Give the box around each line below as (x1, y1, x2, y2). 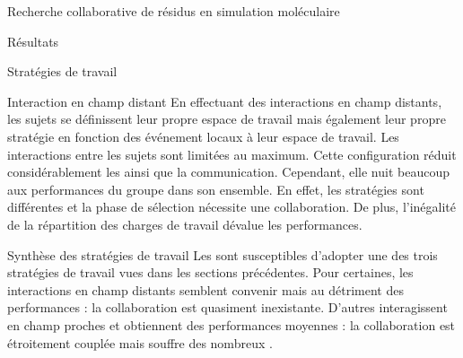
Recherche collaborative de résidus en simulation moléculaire (7, 2, 340, 20)
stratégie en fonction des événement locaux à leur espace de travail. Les (7, 127, 399, 145)
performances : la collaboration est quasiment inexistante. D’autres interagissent (7, 298, 448, 317)
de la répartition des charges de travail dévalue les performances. (7, 214, 363, 233)
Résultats (7, 31, 59, 50)
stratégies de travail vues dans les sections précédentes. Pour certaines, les (7, 263, 414, 282)
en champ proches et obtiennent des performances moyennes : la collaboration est (7, 315, 456, 334)
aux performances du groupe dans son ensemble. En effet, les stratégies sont (7, 179, 424, 198)
